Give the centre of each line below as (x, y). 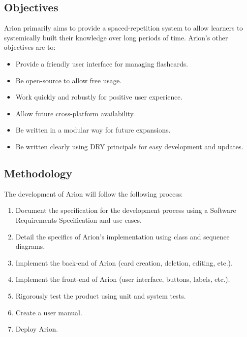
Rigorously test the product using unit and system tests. (101, 295)
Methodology (38, 173)
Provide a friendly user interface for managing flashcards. (102, 63)
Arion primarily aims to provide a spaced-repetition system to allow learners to (123, 28)
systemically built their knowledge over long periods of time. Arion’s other (116, 37)
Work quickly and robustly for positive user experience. (99, 97)
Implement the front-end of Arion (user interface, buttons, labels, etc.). (123, 279)
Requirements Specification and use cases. (78, 219)
